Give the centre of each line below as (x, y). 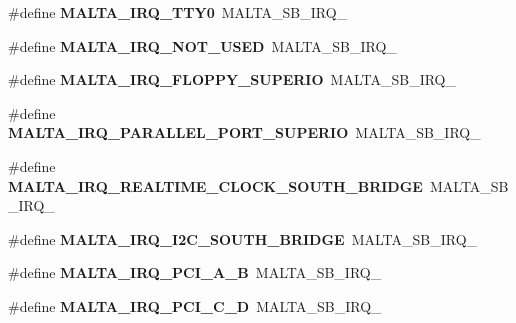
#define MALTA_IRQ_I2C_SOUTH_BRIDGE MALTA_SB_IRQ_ (243, 238)
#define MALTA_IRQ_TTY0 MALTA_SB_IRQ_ (178, 12)
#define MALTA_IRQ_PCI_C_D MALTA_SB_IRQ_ (195, 305)
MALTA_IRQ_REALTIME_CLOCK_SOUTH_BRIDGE (215, 185)
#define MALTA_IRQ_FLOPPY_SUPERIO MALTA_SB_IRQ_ (232, 79)
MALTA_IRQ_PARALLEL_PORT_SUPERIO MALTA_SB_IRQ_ (244, 132)
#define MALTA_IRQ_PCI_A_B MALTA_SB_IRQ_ (195, 272)
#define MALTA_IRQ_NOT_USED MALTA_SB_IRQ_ (202, 45)
